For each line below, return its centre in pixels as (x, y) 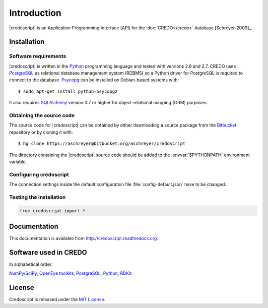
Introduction (35, 13)
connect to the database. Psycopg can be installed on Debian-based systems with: (94, 80)
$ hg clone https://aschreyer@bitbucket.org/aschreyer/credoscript (102, 144)
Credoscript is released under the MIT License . (57, 300)
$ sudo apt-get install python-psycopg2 (68, 91)
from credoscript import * (52, 211)
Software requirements (38, 56)
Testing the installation (37, 197)
